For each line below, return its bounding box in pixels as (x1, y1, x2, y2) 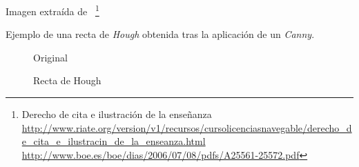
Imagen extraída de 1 (6, 2, 99, 18)
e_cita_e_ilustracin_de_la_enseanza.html (21, 134, 206, 148)
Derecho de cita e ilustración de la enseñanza (21, 107, 212, 121)
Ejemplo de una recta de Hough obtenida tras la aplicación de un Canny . (6, 27, 315, 41)
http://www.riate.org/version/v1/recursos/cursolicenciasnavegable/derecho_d (21, 120, 352, 135)
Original (33, 50, 68, 64)
